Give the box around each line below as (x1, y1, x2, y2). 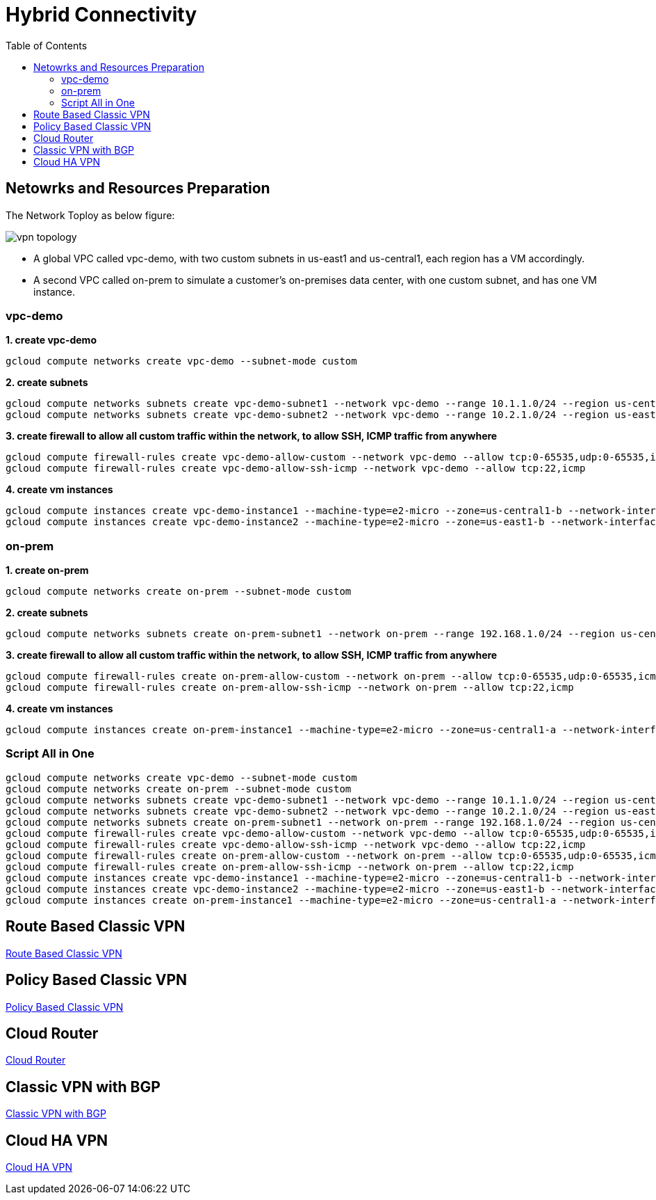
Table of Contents (6, 39, 88, 51)
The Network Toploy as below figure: (6, 209, 175, 221)
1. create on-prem (6, 564, 89, 577)
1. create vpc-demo (6, 334, 97, 346)
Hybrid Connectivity (6, 3, 197, 26)
